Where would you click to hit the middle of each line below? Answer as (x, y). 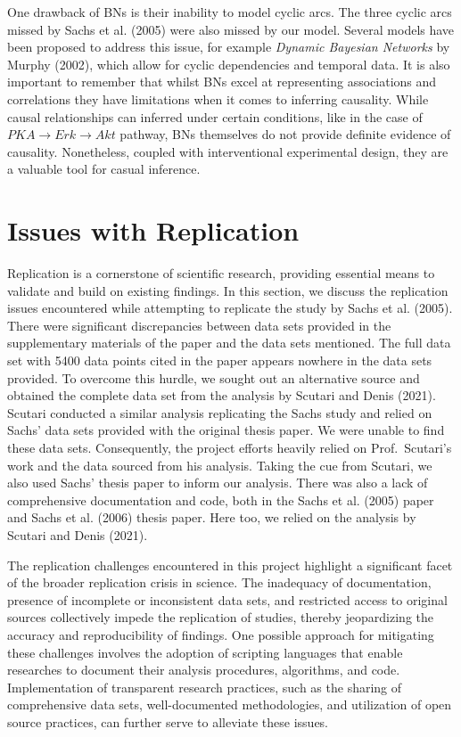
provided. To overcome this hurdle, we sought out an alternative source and (214, 377)
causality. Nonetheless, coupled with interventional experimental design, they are (228, 151)
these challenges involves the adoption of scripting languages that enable (205, 652)
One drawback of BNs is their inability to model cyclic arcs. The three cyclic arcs (230, 12)
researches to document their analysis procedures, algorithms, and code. (204, 670)
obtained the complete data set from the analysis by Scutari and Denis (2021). (222, 395)
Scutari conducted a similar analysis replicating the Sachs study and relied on (220, 412)
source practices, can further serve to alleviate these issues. (168, 721)
